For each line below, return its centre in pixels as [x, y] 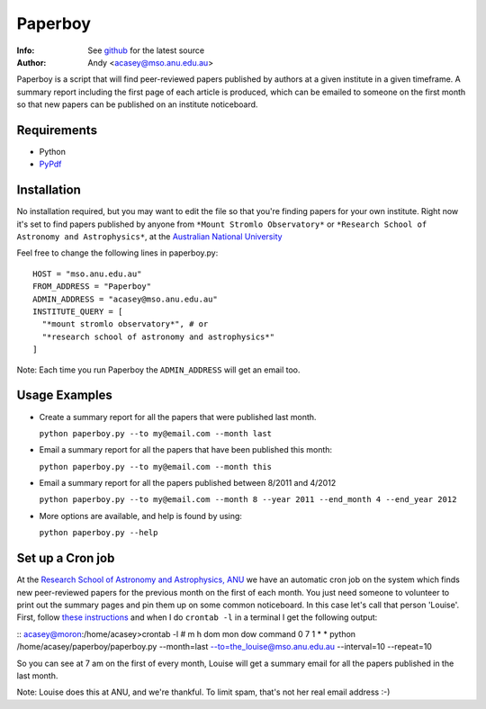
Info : [26, 50]
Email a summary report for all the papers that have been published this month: [186, 450]
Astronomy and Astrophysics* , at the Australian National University [149, 237]
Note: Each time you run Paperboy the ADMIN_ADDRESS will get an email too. [158, 370]
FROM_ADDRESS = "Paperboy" [92, 287]
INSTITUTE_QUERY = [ [78, 312]
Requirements [57, 130]
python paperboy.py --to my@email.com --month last [156, 433]
